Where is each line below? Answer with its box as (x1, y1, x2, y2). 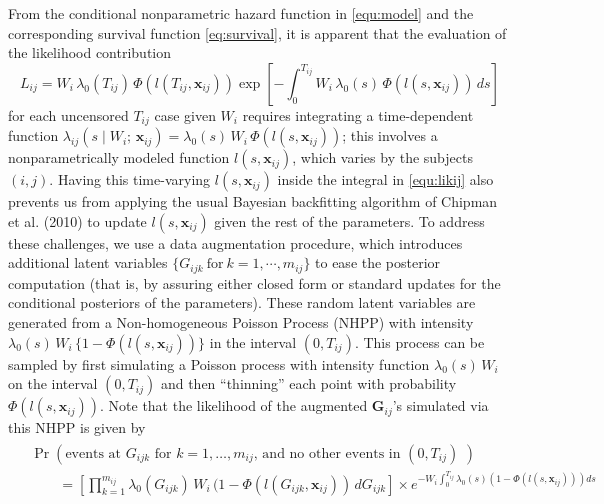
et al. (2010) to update (8, 210, 147, 231)
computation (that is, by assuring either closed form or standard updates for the (8, 272, 501, 293)
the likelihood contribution (8, 42, 172, 63)
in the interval (209, 331, 297, 352)
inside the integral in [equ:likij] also (277, 169, 494, 190)
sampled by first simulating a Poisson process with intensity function (8, 353, 430, 374)
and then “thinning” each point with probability (160, 373, 457, 394)
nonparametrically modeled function (8, 147, 230, 168)
